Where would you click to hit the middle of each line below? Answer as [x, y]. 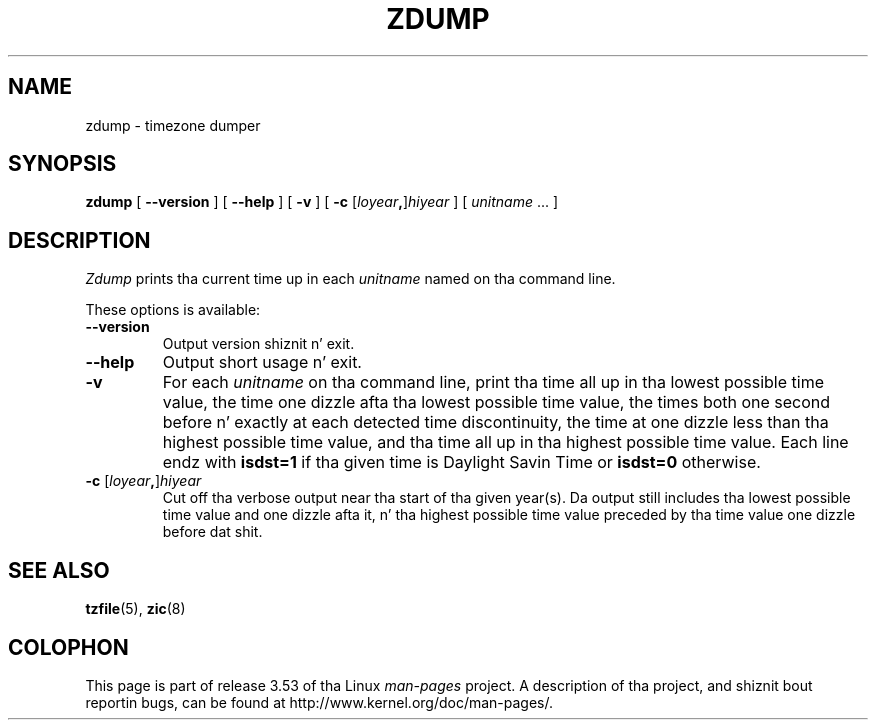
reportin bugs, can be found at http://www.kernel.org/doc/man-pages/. [319, 702]
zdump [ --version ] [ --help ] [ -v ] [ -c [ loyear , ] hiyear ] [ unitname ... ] [322, 202]
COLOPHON [68, 647]
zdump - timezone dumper [173, 125]
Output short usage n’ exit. [262, 362]
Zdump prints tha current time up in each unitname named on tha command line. [350, 279]
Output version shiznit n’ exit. [258, 344]
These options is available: [173, 310]
